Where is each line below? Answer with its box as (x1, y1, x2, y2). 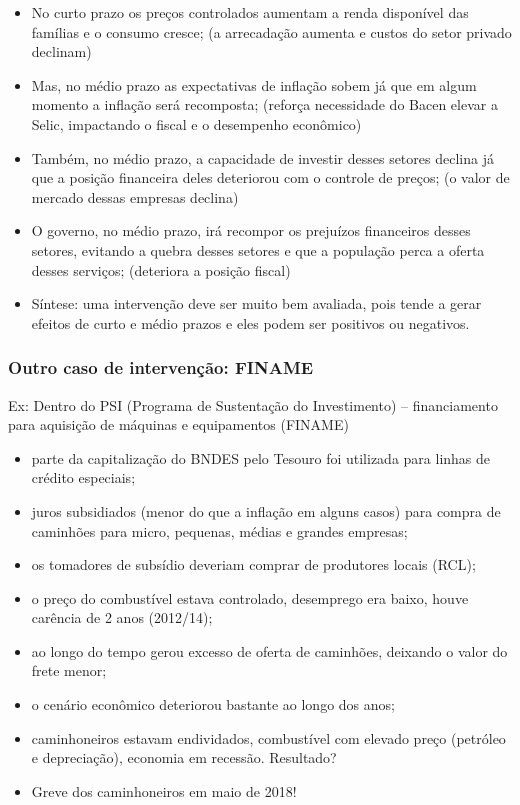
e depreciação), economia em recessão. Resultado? (31, 747, 337, 768)
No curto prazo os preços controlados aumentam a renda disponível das (31, 2, 469, 22)
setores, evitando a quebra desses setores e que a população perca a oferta (31, 239, 485, 260)
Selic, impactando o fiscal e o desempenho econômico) (31, 113, 362, 134)
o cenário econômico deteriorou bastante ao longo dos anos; (31, 694, 395, 715)
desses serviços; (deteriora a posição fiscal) (31, 259, 291, 280)
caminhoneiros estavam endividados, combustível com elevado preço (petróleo (31, 727, 506, 748)
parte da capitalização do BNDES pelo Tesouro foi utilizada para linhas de (31, 447, 491, 468)
